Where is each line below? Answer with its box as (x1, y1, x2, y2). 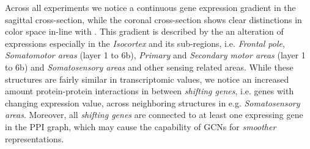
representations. (5, 132, 64, 145)
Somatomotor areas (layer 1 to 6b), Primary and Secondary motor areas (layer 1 (5, 49, 306, 61)
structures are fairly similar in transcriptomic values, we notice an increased (5, 72, 289, 85)
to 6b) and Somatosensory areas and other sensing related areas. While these (5, 60, 293, 73)
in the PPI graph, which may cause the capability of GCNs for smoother (5, 120, 276, 133)
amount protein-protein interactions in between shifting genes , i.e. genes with (5, 85, 294, 97)
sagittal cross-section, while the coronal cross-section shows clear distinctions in (5, 13, 302, 26)
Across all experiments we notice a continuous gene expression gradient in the (5, 1, 296, 13)
